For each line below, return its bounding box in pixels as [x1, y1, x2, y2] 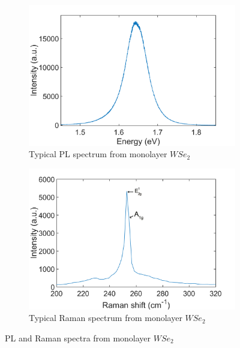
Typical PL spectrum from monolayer [29, 148, 167, 160]
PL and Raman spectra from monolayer [5, 332, 151, 344]
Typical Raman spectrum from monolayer [29, 311, 182, 324]
